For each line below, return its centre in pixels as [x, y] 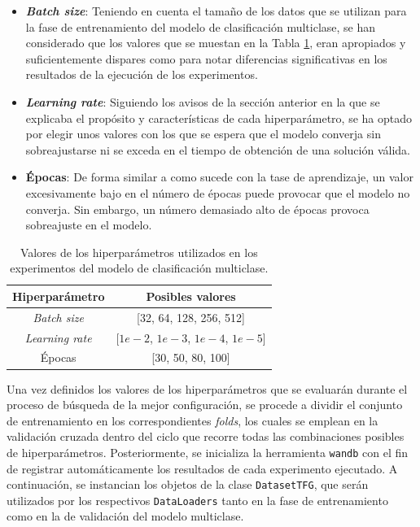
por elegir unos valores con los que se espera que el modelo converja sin [203, 134]
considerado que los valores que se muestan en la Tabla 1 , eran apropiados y [216, 43]
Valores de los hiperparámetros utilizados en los [139, 252]
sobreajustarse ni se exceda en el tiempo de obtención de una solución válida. [218, 149]
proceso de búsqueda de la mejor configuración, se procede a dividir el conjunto [205, 405]
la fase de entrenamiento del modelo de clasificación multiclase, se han [201, 26]
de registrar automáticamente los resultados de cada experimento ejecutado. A [202, 468]
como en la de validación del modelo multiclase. [125, 516]
